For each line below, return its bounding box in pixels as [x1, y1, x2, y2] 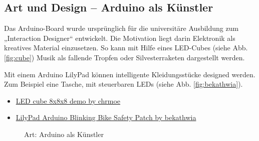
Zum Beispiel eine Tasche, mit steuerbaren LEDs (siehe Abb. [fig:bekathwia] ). [4, 79, 243, 89]
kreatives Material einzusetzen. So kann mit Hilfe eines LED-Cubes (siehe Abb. [4, 42, 248, 53]
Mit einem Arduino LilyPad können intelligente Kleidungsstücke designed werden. [4, 69, 255, 79]
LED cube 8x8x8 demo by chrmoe [16, 95, 121, 106]
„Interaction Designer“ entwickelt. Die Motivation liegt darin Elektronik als [4, 32, 235, 43]
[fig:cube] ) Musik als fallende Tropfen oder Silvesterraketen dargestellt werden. [4, 52, 245, 62]
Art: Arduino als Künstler [24, 129, 104, 139]
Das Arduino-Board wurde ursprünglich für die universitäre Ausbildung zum [4, 23, 239, 33]
